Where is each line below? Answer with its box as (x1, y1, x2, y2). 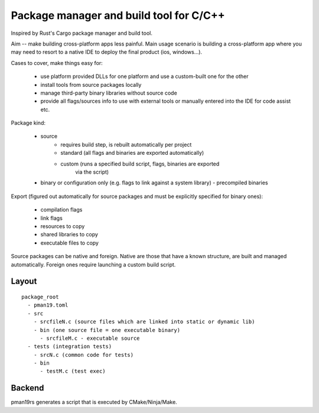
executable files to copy (40, 239, 99, 246)
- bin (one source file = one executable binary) (33, 327, 180, 333)
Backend (11, 383, 44, 393)
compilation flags (40, 206, 83, 213)
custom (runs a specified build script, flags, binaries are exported (60, 160, 220, 167)
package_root (21, 293, 59, 300)
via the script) (75, 168, 109, 175)
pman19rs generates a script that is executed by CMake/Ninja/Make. (11, 399, 177, 406)
